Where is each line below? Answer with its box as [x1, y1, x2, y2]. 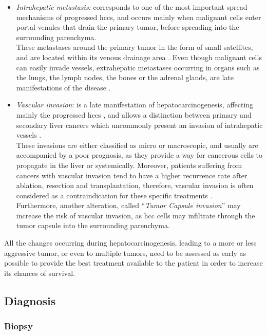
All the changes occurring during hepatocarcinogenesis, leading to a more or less [4, 237, 257, 248]
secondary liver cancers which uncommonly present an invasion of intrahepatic [16, 119, 263, 130]
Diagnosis [4, 292, 56, 308]
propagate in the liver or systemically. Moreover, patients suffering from [16, 159, 242, 170]
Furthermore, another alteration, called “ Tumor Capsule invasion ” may [16, 200, 241, 211]
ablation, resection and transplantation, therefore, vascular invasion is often [16, 180, 254, 191]
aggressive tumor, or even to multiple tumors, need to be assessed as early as [4, 247, 246, 258]
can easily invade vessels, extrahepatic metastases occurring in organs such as [16, 62, 260, 72]
